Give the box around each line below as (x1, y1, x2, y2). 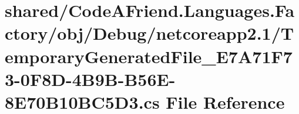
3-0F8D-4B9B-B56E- (5, 67, 176, 91)
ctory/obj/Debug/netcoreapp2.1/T (5, 21, 294, 45)
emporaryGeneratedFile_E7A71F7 (5, 44, 293, 68)
